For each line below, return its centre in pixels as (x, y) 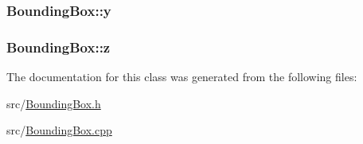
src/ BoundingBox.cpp (59, 130)
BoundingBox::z (59, 47)
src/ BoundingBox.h (54, 103)
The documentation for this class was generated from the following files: (182, 77)
